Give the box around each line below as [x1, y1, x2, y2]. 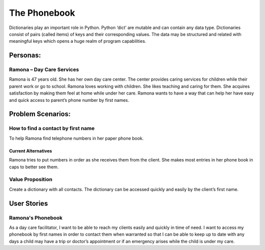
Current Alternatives [9, 148, 53, 154]
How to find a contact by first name [9, 125, 95, 132]
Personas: [9, 51, 41, 60]
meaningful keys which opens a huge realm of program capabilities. [9, 38, 147, 44]
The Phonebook [9, 7, 76, 18]
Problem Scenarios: [9, 110, 71, 118]
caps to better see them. [9, 164, 59, 170]
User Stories [9, 199, 48, 208]
